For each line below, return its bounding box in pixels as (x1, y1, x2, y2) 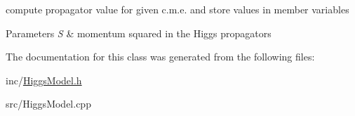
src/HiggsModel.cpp (6, 96, 91, 111)
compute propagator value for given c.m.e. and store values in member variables (6, 2, 349, 16)
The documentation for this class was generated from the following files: (6, 49, 315, 64)
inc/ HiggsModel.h (6, 72, 82, 87)
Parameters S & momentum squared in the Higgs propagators (6, 25, 272, 40)
